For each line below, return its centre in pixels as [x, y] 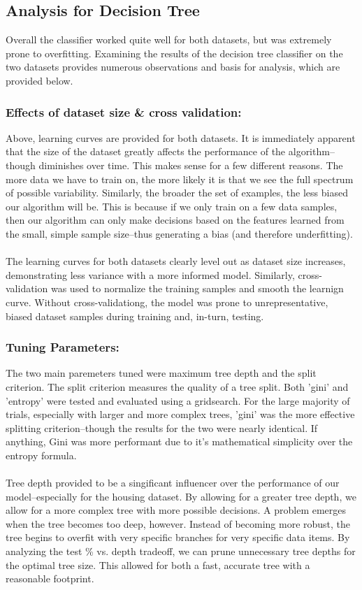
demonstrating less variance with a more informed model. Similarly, [150, 274]
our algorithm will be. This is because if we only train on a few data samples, [172, 206]
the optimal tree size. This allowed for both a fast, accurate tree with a [158, 564]
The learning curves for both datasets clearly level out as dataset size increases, [176, 261]
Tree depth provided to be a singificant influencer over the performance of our [173, 483]
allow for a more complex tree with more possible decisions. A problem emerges [176, 510]
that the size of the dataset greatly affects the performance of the [146, 151]
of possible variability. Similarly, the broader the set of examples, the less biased [177, 193]
